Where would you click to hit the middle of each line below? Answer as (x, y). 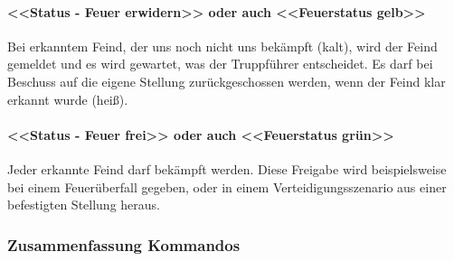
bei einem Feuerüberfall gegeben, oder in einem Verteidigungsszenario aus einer (227, 186)
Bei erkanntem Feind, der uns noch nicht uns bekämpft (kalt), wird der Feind (222, 46)
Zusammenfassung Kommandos (124, 244)
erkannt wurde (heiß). (68, 99)
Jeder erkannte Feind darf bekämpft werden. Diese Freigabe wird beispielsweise (227, 168)
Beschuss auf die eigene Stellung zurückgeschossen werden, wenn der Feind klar (227, 81)
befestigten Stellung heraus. (84, 205)
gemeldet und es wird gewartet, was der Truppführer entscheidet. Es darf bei (220, 64)
